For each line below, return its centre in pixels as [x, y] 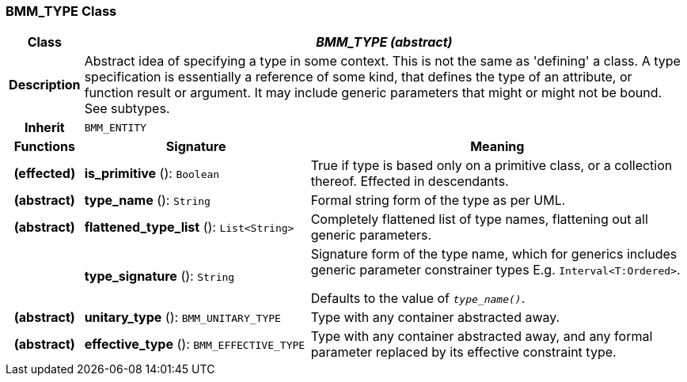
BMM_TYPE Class [61, 11]
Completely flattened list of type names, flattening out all [479, 219]
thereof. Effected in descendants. [410, 182]
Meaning [497, 147]
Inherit [44, 128]
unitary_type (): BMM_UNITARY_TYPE [182, 318]
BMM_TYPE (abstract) [384, 42]
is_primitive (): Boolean [152, 174]
